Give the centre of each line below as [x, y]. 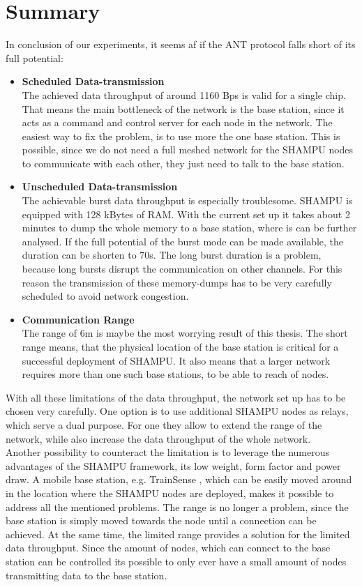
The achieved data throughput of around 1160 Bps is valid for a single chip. [184, 94]
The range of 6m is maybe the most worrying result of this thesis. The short [185, 333]
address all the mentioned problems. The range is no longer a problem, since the [177, 506]
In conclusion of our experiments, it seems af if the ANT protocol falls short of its [181, 44]
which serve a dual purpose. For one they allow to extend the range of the [164, 424]
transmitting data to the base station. [86, 575]
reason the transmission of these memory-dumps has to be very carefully [177, 282]
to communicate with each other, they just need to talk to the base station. [183, 163]
